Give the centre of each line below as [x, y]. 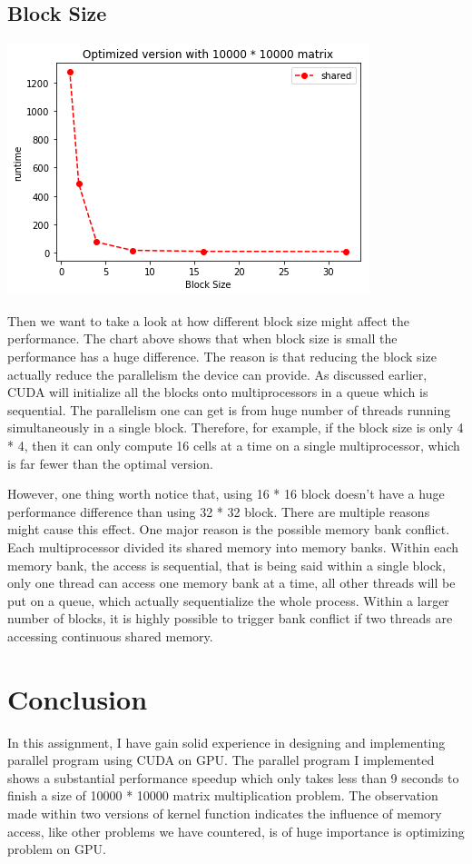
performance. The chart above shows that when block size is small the [202, 338]
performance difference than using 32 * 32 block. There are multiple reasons [219, 511]
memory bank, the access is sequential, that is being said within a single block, [226, 565]
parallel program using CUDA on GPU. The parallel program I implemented [221, 760]
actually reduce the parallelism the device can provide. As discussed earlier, [217, 374]
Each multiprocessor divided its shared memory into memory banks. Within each [233, 546]
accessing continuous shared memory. [110, 636]
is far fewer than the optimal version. [110, 463]
